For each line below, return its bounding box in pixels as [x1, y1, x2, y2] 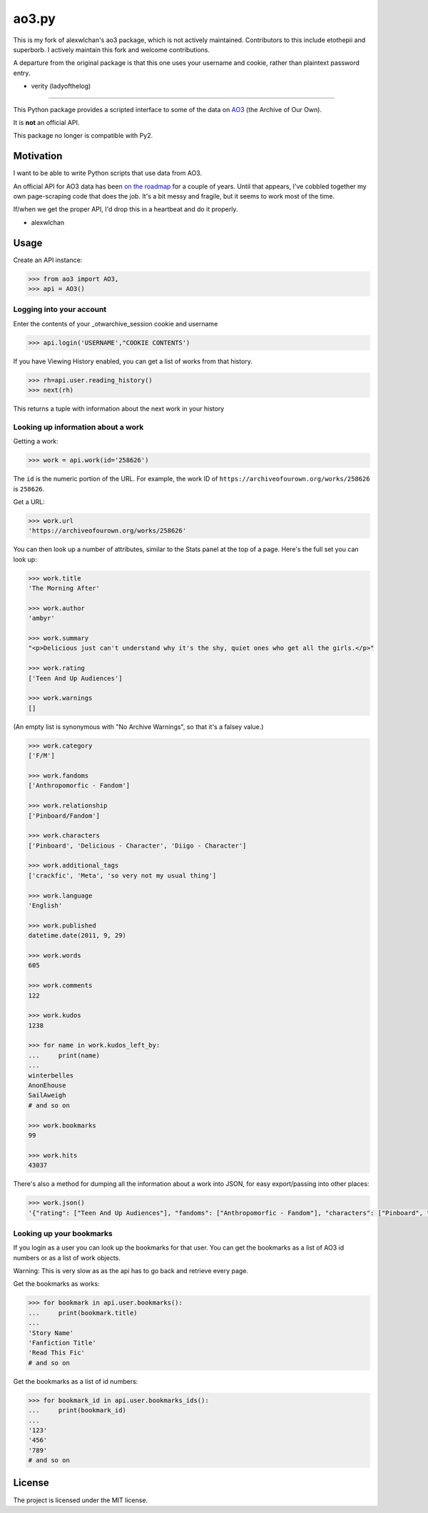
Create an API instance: [13, 256, 83, 264]
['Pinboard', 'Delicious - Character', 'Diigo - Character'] [28, 841, 247, 850]
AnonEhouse [28, 1082, 66, 1090]
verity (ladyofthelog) [31, 82, 91, 91]
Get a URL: [13, 497, 46, 506]
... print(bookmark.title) [28, 1309, 138, 1317]
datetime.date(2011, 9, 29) [28, 932, 126, 940]
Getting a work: [13, 437, 58, 446]
